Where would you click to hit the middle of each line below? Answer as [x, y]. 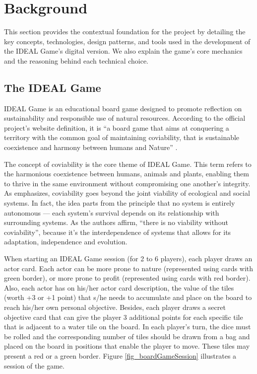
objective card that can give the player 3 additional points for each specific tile [124, 317]
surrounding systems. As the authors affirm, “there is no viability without [116, 222]
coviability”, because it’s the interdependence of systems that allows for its [118, 232]
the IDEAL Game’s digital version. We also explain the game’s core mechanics [123, 51]
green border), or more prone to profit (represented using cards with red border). [127, 278]
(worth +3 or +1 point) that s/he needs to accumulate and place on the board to [128, 297]
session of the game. [34, 365]
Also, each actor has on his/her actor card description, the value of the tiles [119, 287]
